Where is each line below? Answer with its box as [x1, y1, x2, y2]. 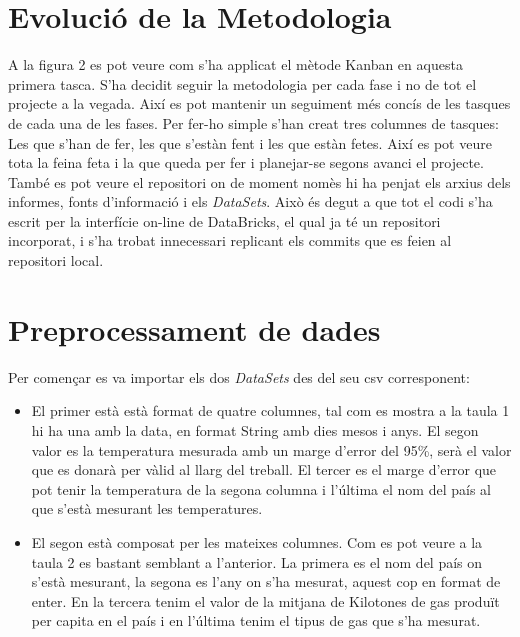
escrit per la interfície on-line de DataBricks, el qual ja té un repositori [8, 210, 441, 231]
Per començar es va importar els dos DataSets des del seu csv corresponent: [8, 366, 470, 387]
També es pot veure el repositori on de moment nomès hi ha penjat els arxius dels [8, 171, 511, 192]
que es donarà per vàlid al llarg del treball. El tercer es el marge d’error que [31, 459, 497, 480]
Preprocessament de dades [8, 308, 381, 349]
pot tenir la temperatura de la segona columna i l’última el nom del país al [31, 478, 491, 499]
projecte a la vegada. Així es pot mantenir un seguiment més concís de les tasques [8, 93, 511, 114]
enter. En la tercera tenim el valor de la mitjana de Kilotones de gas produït [31, 590, 500, 611]
